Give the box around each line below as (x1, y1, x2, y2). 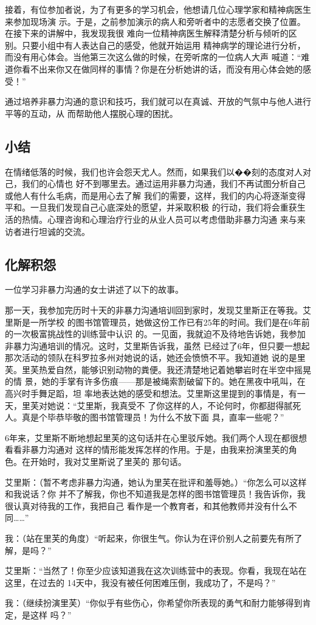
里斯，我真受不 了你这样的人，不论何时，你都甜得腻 (85, 399, 293, 411)
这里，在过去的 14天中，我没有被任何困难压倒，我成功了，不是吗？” (5, 576, 276, 588)
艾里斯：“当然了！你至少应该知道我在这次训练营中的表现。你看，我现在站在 (5, 564, 307, 577)
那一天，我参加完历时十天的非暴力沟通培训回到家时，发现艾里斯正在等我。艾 (5, 303, 311, 316)
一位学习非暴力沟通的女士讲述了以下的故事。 (5, 283, 184, 296)
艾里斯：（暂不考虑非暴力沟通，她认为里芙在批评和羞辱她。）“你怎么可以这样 (5, 475, 307, 488)
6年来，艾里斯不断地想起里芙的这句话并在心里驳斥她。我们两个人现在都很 (5, 431, 298, 444)
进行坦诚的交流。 (21, 225, 90, 237)
